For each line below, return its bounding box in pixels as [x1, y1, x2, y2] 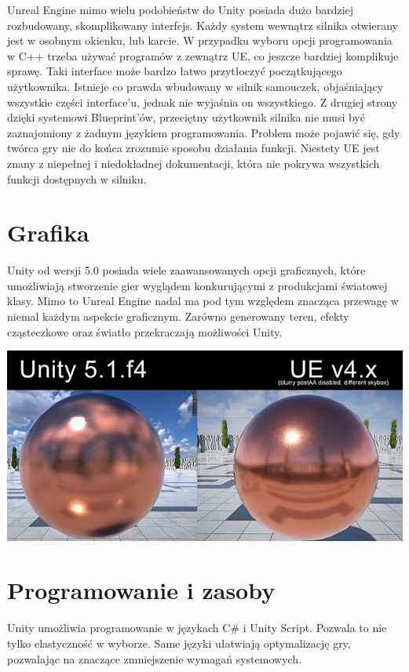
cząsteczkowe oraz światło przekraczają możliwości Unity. [7, 323, 283, 340]
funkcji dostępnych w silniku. [7, 170, 147, 187]
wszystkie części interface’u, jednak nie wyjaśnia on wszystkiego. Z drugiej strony [7, 93, 398, 110]
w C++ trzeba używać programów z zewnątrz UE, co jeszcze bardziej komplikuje [7, 47, 399, 64]
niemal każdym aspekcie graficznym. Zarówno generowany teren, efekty [7, 308, 349, 325]
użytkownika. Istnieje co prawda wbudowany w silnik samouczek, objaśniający [7, 78, 384, 94]
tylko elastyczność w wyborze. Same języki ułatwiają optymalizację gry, [7, 635, 351, 651]
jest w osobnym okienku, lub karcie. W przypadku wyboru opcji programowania [7, 32, 393, 49]
